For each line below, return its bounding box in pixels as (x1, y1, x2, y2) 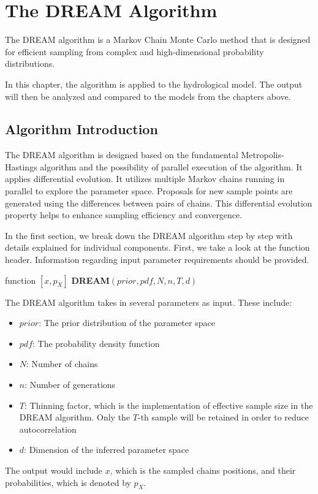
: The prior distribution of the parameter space (39, 316, 215, 329)
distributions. (5, 57, 55, 70)
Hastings (5, 160, 37, 173)
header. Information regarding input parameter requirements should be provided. (5, 253, 309, 266)
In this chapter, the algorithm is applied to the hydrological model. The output (5, 77, 303, 90)
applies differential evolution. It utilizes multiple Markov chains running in (5, 172, 285, 185)
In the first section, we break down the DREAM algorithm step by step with (5, 229, 293, 241)
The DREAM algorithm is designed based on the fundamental (5, 148, 238, 161)
